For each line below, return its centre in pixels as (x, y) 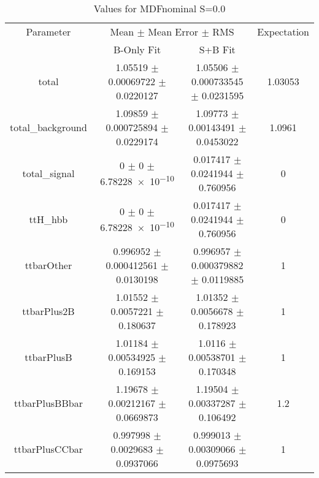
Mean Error (173, 32)
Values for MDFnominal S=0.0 (159, 8)
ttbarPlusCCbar (48, 449)
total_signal (48, 173)
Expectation (283, 32)
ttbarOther (48, 265)
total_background (48, 127)
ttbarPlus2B (48, 311)
